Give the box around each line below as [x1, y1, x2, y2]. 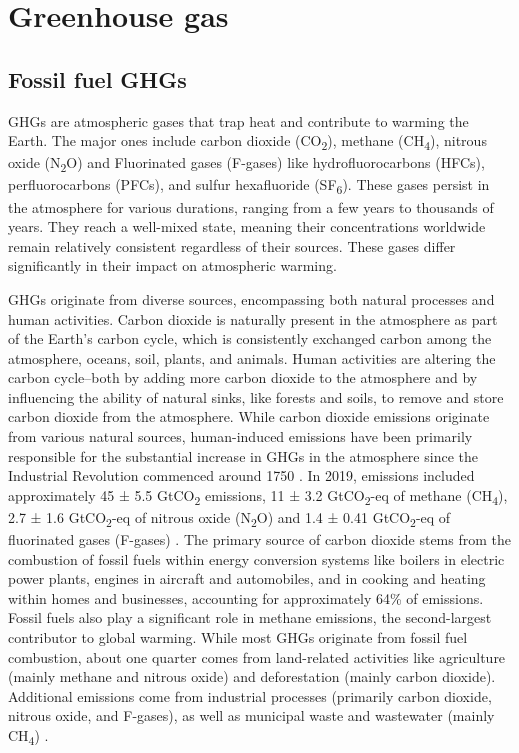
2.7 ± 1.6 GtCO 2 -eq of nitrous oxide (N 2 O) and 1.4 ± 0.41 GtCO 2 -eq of [8, 506, 451, 530]
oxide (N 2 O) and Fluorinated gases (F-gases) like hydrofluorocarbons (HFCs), [8, 152, 485, 176]
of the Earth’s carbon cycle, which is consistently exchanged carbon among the [8, 328, 492, 349]
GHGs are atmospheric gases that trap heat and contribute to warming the [8, 110, 469, 131]
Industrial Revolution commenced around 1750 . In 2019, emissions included [8, 465, 475, 486]
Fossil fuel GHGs [8, 63, 187, 94]
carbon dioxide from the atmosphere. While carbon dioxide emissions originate [8, 406, 490, 427]
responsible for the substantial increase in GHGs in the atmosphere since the [8, 445, 478, 466]
